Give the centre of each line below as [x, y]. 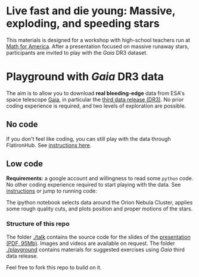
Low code [25, 164]
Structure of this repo [38, 224]
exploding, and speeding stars [83, 23]
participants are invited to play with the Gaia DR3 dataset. [77, 52]
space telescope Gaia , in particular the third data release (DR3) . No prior [95, 99]
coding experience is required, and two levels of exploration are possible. [96, 106]
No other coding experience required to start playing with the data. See [94, 184]
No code [22, 125]
